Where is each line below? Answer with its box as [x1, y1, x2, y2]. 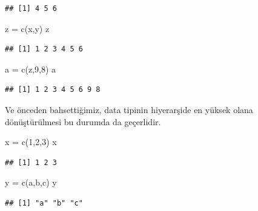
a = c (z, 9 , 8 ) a [5, 62, 56, 75]
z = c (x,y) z [5, 22, 50, 34]
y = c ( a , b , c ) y [5, 176, 57, 189]
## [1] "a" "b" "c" [5, 198, 83, 207]
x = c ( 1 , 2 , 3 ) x [5, 135, 57, 148]
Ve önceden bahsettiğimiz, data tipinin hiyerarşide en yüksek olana [5, 103, 253, 115]
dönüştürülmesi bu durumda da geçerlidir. [5, 115, 161, 128]
